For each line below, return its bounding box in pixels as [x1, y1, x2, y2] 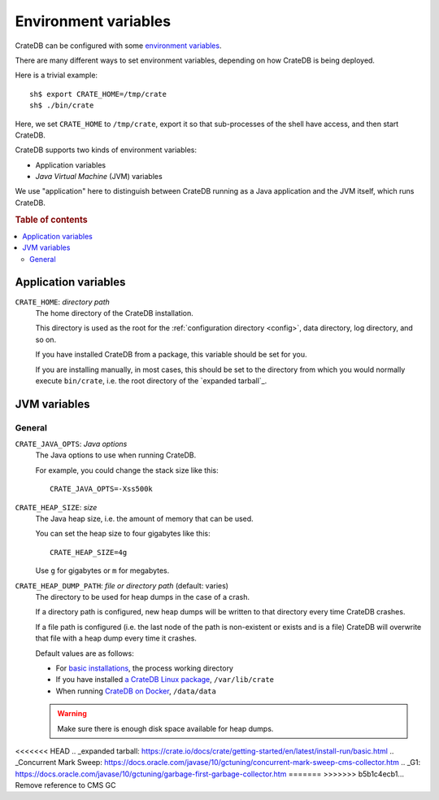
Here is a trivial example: [15, 70, 98, 81]
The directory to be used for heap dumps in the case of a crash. [35, 592, 250, 601]
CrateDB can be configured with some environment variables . [15, 41, 222, 50]
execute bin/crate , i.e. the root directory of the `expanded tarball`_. [35, 375, 267, 386]
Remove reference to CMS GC [15, 780, 116, 790]
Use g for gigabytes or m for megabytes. [35, 566, 170, 575]
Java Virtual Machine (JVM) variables [35, 172, 163, 181]
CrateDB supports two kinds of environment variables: [15, 145, 197, 155]
